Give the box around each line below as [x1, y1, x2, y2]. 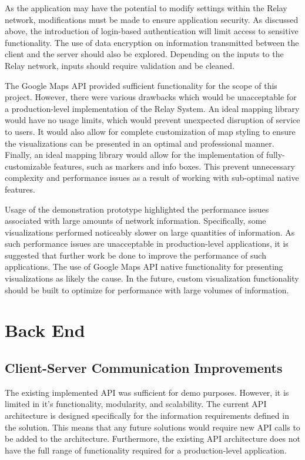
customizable [5, 160, 51, 172]
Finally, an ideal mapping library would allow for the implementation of [5, 148, 264, 161]
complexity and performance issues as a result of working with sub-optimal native [5, 171, 299, 184]
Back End [5, 318, 85, 342]
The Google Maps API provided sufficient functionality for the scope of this [5, 79, 277, 91]
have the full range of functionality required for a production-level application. [5, 444, 287, 456]
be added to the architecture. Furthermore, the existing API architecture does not [5, 432, 300, 445]
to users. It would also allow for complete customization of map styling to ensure [5, 125, 296, 137]
